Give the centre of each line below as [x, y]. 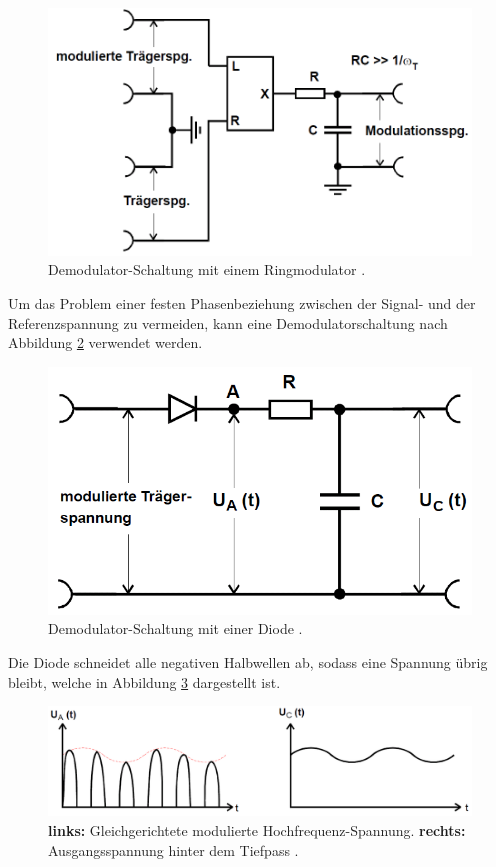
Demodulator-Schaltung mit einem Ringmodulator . [207, 269]
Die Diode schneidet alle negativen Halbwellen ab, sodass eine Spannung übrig [248, 662]
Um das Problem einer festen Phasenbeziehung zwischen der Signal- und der [242, 303]
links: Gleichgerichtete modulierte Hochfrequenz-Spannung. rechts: [257, 829]
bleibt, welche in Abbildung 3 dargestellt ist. [144, 681]
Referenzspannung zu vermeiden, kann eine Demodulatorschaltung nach [228, 322]
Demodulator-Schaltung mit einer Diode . [175, 628]
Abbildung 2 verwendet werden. [105, 342]
